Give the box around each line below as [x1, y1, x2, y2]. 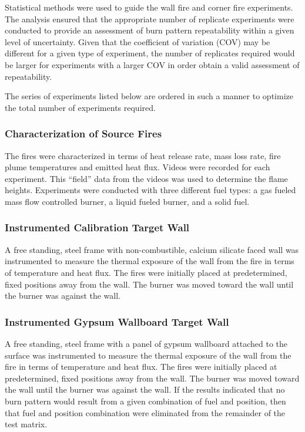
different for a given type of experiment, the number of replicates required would [5, 47, 295, 59]
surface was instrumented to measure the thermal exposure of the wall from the [5, 349, 291, 361]
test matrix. [5, 418, 48, 430]
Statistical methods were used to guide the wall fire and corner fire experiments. [5, 1, 293, 13]
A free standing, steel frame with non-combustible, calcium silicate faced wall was [5, 243, 299, 255]
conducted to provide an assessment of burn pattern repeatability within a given [5, 24, 294, 36]
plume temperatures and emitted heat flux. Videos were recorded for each [5, 161, 270, 173]
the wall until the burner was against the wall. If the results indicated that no [5, 383, 285, 396]
